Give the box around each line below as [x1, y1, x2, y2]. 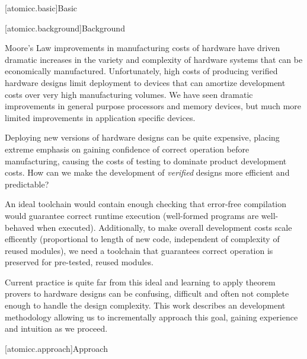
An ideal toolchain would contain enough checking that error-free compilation [5, 198, 287, 210]
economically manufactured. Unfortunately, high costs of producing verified [5, 65, 278, 77]
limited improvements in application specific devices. [5, 111, 196, 123]
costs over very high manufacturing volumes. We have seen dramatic [5, 88, 253, 100]
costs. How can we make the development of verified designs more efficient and [5, 166, 290, 179]
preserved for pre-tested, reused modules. [5, 256, 153, 268]
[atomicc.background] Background [5, 21, 125, 34]
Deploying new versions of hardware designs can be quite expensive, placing [5, 131, 280, 144]
